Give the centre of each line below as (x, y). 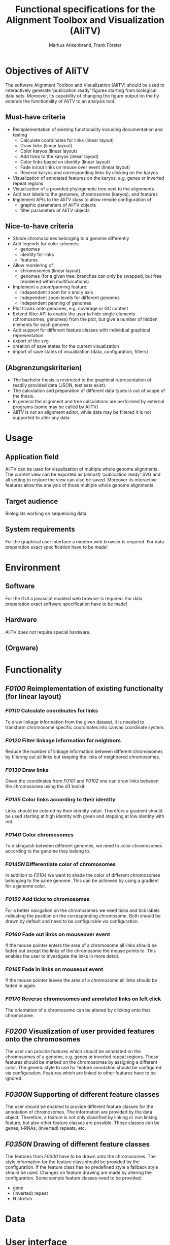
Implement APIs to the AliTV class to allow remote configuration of (82, 200)
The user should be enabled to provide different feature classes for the (79, 1107)
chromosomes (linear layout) (50, 271)
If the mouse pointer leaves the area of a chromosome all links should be (81, 980)
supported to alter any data (41, 418)
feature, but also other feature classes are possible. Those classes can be (82, 1123)
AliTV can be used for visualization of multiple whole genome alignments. (82, 469)
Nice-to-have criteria (39, 226)
